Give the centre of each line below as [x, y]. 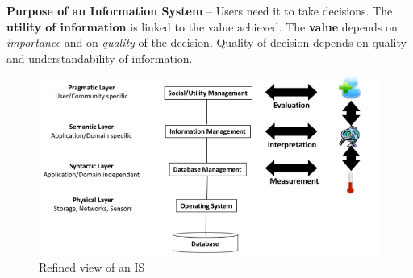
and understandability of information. [100, 58]
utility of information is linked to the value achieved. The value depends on [202, 26]
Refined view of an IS [92, 267]
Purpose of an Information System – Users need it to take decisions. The [200, 10]
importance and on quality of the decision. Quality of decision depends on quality [206, 42]
